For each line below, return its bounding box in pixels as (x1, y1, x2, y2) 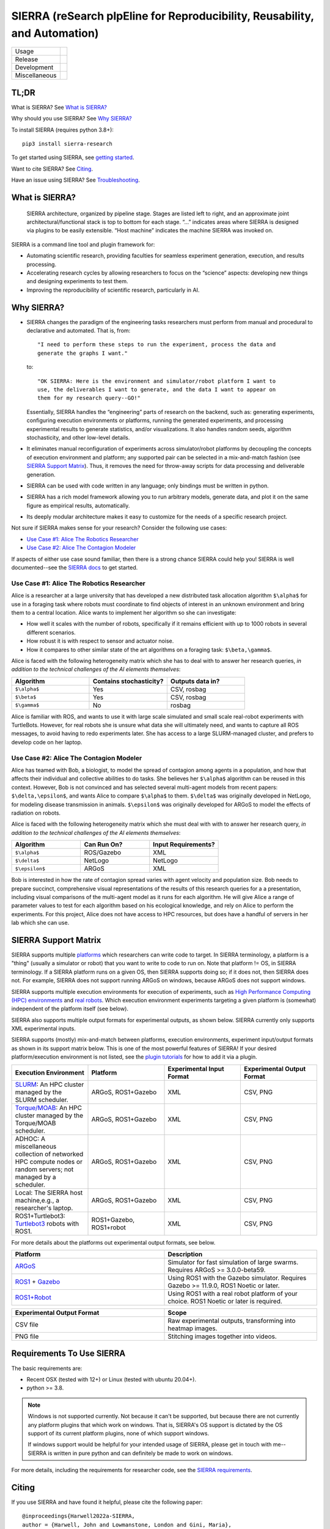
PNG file (15, 1332, 39, 1341)
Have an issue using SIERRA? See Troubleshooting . (11, 176, 140, 183)
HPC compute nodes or (15, 1157, 82, 1166)
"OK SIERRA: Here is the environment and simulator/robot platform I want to (37, 377, 276, 385)
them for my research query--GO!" (37, 394, 141, 402)
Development (15, 63, 54, 72)
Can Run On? (84, 840, 123, 849)
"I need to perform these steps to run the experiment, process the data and (37, 341, 276, 348)
